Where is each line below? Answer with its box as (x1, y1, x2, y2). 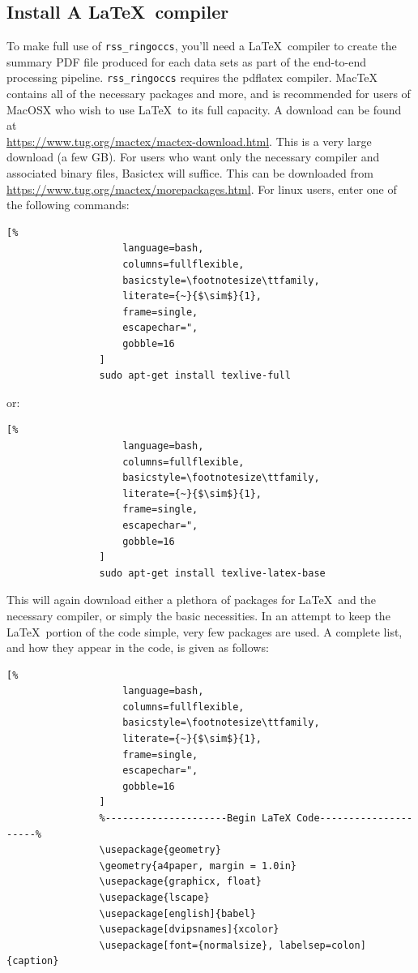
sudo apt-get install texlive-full (99, 370, 291, 382)
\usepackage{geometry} (99, 844, 221, 856)
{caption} (6, 955, 59, 967)
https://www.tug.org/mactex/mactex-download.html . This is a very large (6, 132, 372, 149)
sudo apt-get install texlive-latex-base (99, 567, 326, 579)
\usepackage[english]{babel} (99, 907, 256, 919)
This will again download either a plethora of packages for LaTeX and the (6, 591, 376, 608)
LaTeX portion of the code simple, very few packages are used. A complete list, (6, 623, 403, 640)
